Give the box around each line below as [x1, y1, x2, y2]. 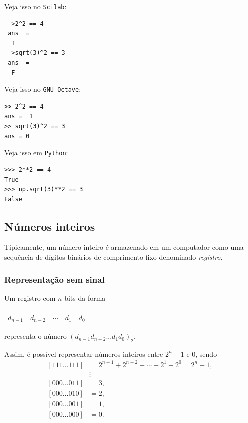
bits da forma [64, 292, 106, 303]
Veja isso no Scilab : [4, 1, 67, 11]
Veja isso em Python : [4, 147, 68, 158]
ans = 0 [4, 132, 30, 140]
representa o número [4, 331, 67, 341]
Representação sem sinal [4, 273, 105, 285]
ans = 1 [4, 113, 33, 120]
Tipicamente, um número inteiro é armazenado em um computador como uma [4, 242, 244, 252]
